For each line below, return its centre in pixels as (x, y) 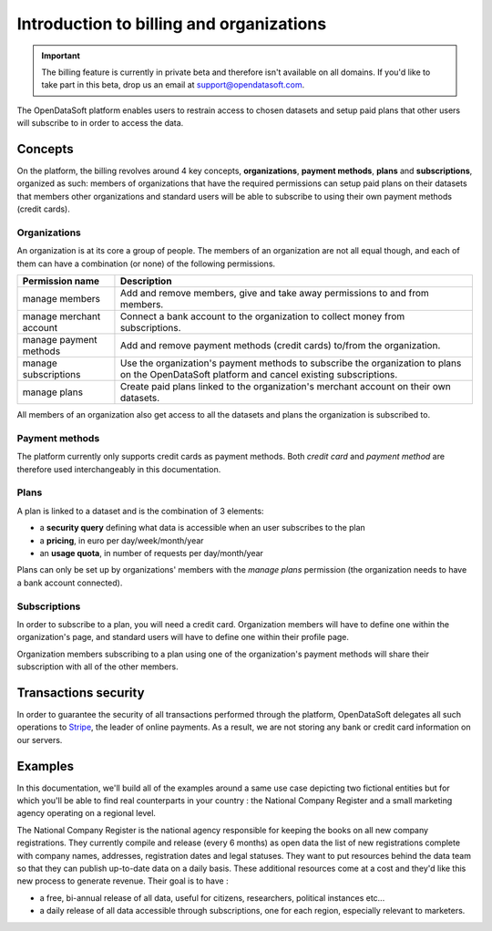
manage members (61, 299)
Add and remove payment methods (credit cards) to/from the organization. (280, 346)
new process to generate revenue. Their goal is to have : (123, 881)
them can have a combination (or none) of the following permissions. (146, 264)
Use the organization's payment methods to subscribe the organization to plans (291, 363)
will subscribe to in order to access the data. (100, 123)
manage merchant (61, 316)
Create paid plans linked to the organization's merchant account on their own (285, 387)
